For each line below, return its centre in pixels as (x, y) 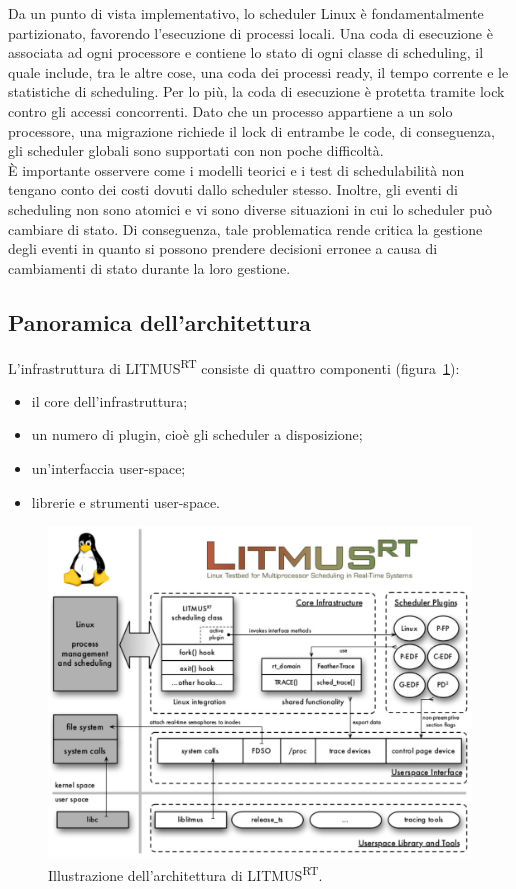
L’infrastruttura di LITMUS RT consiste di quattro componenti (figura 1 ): (234, 366)
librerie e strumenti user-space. (125, 501)
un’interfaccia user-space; (108, 467)
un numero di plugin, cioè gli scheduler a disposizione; (197, 434)
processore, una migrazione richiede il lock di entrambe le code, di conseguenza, (251, 130)
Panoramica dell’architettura (159, 321)
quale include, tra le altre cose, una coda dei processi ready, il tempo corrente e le (258, 71)
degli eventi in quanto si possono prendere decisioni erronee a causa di (223, 248)
